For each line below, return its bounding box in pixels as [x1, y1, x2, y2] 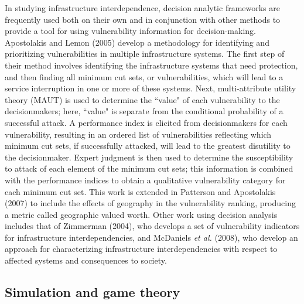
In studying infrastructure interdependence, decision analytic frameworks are [5, 2, 281, 13]
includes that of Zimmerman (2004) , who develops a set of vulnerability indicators [5, 220, 300, 232]
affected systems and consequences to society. [5, 254, 167, 267]
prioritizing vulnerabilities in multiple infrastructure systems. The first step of [5, 47, 285, 60]
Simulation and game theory [5, 283, 180, 301]
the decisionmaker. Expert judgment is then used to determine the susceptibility [5, 151, 293, 163]
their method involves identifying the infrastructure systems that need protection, [5, 59, 298, 71]
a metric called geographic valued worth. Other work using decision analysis [5, 208, 278, 220]
